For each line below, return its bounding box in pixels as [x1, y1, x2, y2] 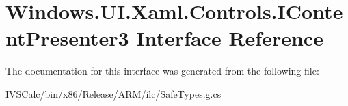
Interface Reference [136, 24, 323, 52]
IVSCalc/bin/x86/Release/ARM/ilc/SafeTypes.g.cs [5, 86, 222, 101]
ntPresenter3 [5, 24, 129, 52]
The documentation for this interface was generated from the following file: [5, 64, 319, 78]
